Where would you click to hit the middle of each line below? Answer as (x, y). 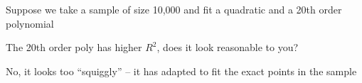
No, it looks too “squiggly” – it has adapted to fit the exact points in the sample (181, 71)
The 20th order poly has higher (74, 47)
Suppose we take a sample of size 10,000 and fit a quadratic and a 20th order (174, 9)
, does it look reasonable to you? (228, 47)
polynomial (30, 23)
